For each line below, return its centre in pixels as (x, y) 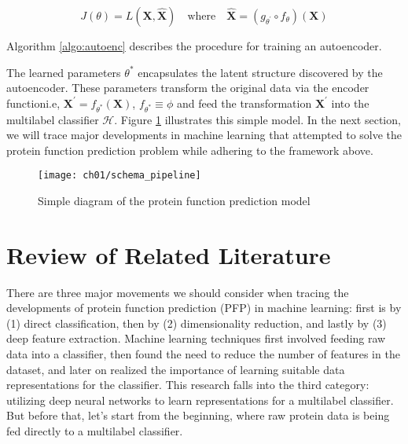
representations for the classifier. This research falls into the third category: (188, 385)
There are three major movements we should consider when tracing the (178, 292)
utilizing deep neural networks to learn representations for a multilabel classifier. (200, 400)
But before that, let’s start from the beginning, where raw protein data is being (198, 415)
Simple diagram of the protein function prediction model (174, 200)
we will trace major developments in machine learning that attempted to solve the (204, 135)
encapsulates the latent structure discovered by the (260, 72)
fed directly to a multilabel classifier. (95, 431)
